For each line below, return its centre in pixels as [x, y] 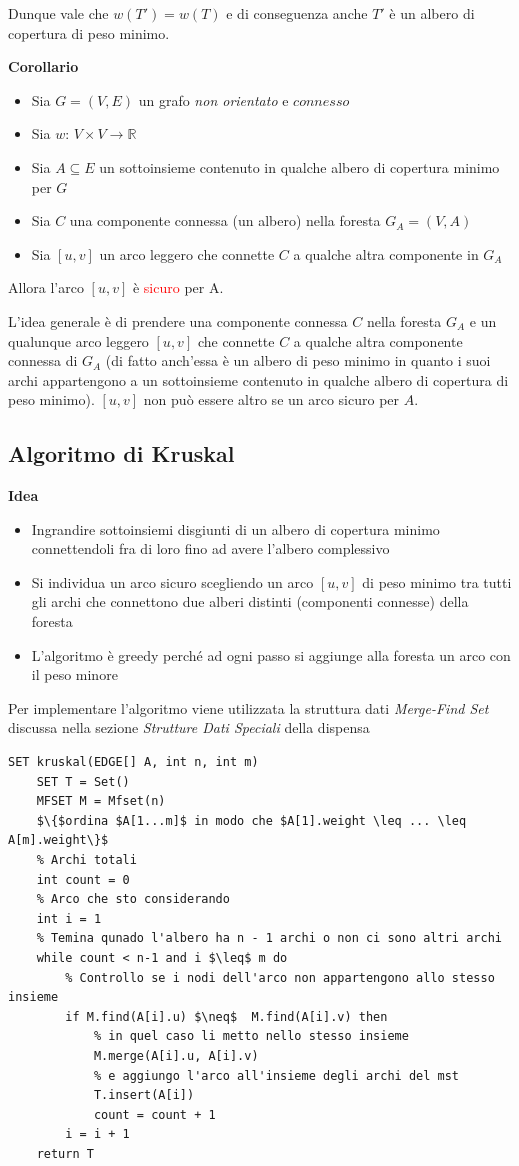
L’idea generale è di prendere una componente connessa [178, 320]
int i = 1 [69, 918]
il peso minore [74, 674]
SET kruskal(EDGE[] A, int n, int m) [133, 762]
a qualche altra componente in [386, 253]
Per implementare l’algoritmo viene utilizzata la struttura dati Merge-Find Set [248, 707]
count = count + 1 [154, 1114]
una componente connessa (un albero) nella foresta [225, 220]
